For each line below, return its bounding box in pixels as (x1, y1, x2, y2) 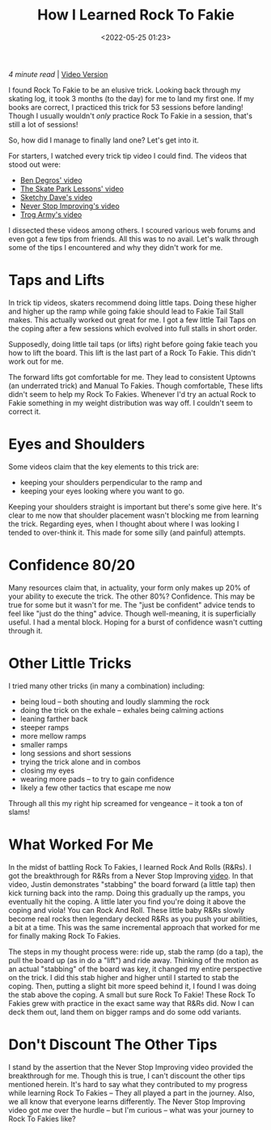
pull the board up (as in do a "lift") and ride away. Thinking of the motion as (8, 955, 259, 965)
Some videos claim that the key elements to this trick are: (8, 462, 200, 471)
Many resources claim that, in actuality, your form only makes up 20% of (8, 582, 251, 592)
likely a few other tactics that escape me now (19, 782, 171, 792)
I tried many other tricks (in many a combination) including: (8, 680, 205, 690)
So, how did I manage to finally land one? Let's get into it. (8, 135, 200, 145)
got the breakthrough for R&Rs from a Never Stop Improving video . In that (8, 871, 253, 881)
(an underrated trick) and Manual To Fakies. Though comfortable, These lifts (8, 381, 263, 390)
